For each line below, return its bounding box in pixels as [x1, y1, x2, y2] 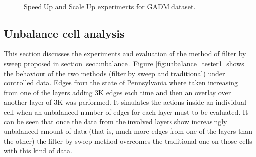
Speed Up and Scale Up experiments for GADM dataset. [24, 1, 196, 11]
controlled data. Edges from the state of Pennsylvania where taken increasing [4, 78, 238, 88]
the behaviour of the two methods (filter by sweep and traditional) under [4, 68, 225, 78]
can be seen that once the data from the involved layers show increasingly [4, 116, 227, 126]
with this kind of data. [4, 145, 72, 156]
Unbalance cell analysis [4, 25, 125, 40]
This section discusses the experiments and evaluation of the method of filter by [4, 48, 246, 59]
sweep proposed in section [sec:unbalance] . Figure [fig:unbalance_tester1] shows [4, 58, 244, 68]
